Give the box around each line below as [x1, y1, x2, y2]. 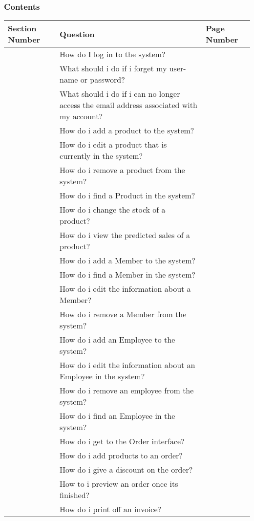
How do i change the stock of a [60, 204, 166, 216]
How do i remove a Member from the [60, 308, 187, 320]
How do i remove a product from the [60, 164, 185, 176]
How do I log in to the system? [60, 48, 166, 60]
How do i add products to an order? [60, 450, 183, 461]
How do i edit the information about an [60, 359, 195, 371]
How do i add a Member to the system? [60, 255, 196, 266]
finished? [60, 489, 90, 501]
